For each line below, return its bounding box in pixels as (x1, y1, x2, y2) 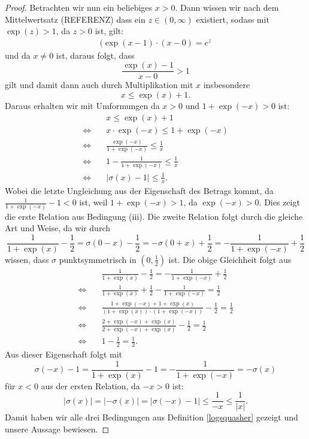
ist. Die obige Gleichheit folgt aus (168, 253, 292, 265)
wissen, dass (5, 253, 49, 265)
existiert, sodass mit (196, 13, 269, 25)
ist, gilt (95, 25, 122, 37)
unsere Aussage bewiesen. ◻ (5, 423, 110, 435)
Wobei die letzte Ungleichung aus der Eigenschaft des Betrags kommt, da (5, 184, 274, 196)
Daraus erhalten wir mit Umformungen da (5, 99, 160, 112)
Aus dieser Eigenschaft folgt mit (5, 348, 123, 361)
